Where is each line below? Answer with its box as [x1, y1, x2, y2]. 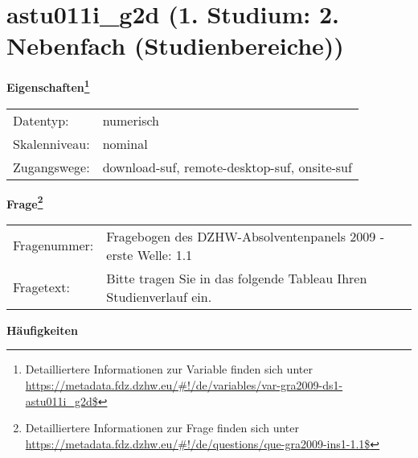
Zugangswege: [13, 157, 90, 176]
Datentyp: [13, 110, 69, 130]
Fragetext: [13, 278, 70, 297]
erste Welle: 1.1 [106, 245, 193, 264]
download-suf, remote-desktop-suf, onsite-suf [102, 157, 352, 176]
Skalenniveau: [13, 134, 90, 153]
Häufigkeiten [6, 321, 78, 338]
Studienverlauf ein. [106, 287, 212, 306]
